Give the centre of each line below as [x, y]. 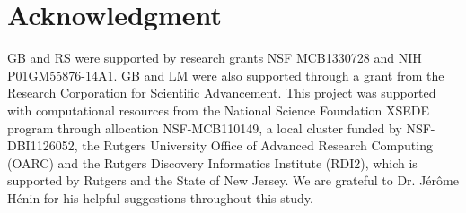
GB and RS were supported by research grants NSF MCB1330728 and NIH [215, 58]
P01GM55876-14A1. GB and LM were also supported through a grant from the [226, 75]
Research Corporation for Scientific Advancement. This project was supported [222, 93]
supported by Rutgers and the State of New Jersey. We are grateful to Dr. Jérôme [233, 180]
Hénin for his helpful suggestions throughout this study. [160, 197]
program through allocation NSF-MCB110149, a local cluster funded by [205, 128]
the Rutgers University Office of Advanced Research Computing [257, 145]
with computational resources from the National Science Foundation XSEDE [219, 110]
